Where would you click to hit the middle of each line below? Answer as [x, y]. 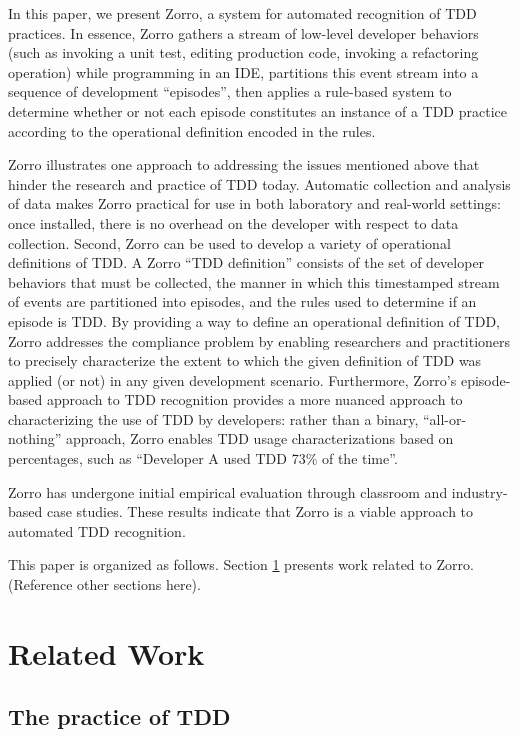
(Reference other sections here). [104, 584]
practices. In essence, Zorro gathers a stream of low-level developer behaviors [243, 32]
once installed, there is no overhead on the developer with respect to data [233, 222]
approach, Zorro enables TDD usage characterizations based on [259, 438]
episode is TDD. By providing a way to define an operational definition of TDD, [254, 320]
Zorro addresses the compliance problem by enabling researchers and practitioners [259, 340]
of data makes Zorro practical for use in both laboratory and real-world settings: [254, 203]
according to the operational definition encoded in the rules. [192, 130]
